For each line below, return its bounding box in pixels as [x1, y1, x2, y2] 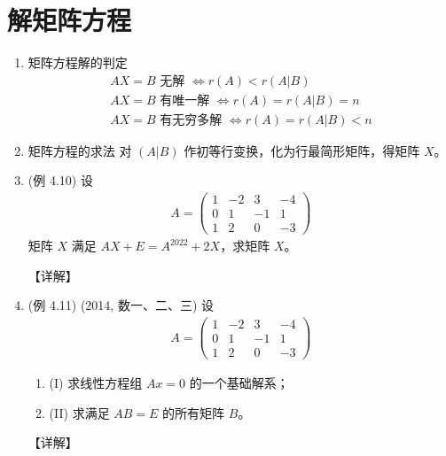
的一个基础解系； [189, 374, 289, 392]
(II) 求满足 [49, 403, 110, 421]
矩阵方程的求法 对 [27, 141, 132, 159]
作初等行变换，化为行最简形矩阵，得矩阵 [184, 141, 420, 159]
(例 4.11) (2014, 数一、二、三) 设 [27, 296, 215, 314]
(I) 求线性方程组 [49, 374, 143, 392]
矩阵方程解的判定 [27, 53, 128, 72]
